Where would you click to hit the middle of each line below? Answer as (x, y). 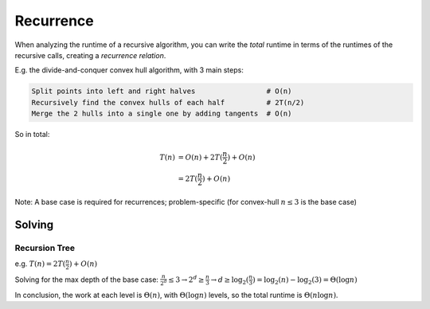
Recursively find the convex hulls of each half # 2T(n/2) (168, 102)
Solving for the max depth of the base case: (87, 280)
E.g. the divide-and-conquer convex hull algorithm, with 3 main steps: (129, 70)
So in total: (32, 135)
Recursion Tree (45, 248)
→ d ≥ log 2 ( (230, 280)
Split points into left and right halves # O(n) (162, 91)
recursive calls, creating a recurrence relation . (90, 55)
